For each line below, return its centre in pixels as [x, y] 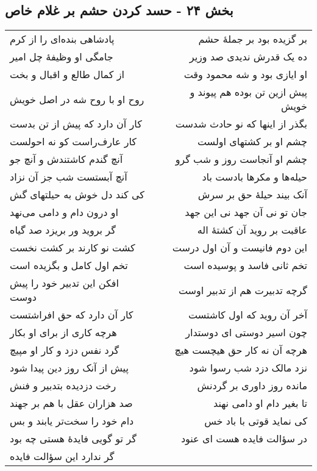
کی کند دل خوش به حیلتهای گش [77, 195]
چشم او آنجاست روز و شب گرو [241, 159]
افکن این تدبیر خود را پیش [64, 283]
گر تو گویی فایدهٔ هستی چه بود [73, 439]
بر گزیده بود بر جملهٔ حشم [253, 39]
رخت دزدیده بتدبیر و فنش [63, 386]
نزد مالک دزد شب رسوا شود [248, 368]
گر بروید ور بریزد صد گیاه [63, 230]
